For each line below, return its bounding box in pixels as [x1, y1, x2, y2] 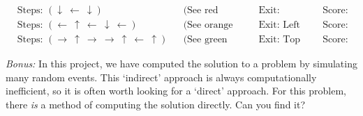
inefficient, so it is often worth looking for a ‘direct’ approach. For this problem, [6, 83, 346, 98]
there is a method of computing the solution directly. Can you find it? [6, 97, 306, 111]
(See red [183, 6, 218, 16]
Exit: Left [258, 20, 300, 31]
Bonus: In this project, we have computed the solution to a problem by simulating [6, 56, 357, 71]
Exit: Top [258, 35, 301, 45]
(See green [183, 35, 228, 45]
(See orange [183, 20, 233, 31]
